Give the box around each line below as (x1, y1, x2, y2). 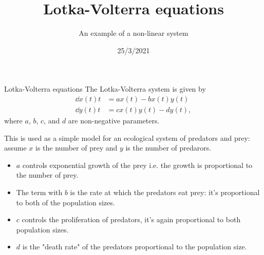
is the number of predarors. (125, 142, 212, 153)
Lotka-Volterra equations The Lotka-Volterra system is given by (4, 83, 206, 94)
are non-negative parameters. (68, 115, 160, 125)
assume (4, 142, 27, 153)
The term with (16, 186, 63, 197)
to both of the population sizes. (16, 197, 115, 207)
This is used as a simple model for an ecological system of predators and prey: (4, 132, 250, 143)
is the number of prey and (35, 142, 118, 153)
